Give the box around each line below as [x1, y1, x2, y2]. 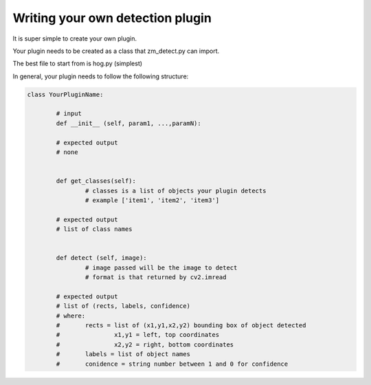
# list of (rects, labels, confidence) [56, 302, 190, 310]
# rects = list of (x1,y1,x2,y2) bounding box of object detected [56, 322, 306, 329]
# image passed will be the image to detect [85, 263, 238, 272]
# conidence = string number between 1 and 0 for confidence [56, 360, 289, 368]
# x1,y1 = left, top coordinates [56, 331, 220, 339]
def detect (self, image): [56, 254, 147, 262]
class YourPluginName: [27, 90, 104, 98]
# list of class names [56, 225, 133, 233]
